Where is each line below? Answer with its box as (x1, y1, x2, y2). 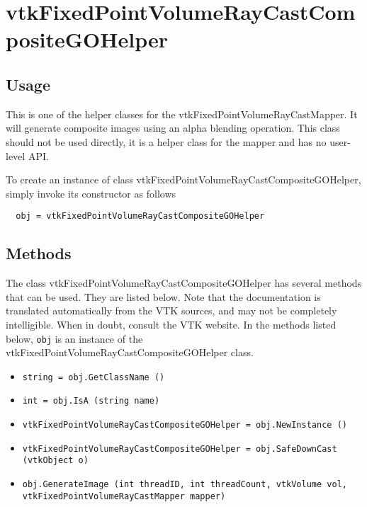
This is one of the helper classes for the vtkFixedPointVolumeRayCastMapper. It (6, 106, 358, 121)
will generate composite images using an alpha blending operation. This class (6, 120, 340, 135)
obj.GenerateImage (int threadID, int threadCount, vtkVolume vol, (22, 479, 347, 490)
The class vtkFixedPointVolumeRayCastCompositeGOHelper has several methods (6, 275, 362, 290)
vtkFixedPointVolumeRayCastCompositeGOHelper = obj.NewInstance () (22, 420, 347, 431)
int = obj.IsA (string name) (22, 396, 160, 406)
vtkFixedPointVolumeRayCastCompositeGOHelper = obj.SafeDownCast (22, 443, 337, 454)
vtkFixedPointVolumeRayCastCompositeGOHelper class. (6, 345, 254, 360)
